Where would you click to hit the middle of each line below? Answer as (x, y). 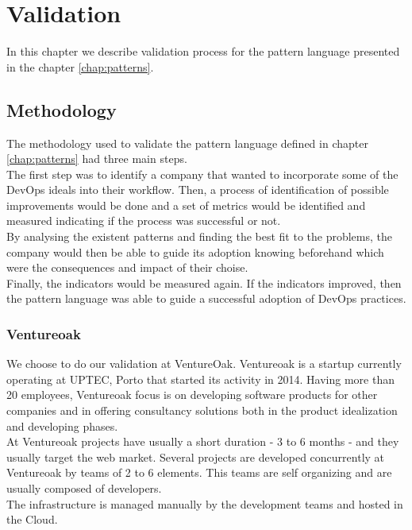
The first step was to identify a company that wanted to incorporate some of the (202, 174)
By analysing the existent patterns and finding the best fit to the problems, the (200, 236)
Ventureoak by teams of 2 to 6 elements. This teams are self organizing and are (199, 472)
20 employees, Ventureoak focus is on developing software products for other (192, 395)
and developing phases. (62, 426)
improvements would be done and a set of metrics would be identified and (186, 205)
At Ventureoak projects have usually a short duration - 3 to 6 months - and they (203, 441)
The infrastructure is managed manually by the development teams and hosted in (205, 503)
